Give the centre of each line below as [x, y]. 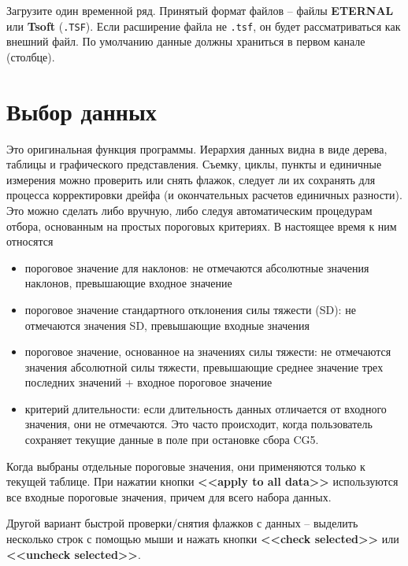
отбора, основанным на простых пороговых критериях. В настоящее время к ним [202, 226]
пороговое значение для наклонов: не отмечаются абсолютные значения [197, 267]
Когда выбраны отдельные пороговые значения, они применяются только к [186, 466]
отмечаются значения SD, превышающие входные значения [167, 325]
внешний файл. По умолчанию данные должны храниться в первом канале [186, 41]
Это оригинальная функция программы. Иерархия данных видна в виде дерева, [197, 148]
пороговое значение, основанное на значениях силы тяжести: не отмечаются [208, 351]
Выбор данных [82, 111]
